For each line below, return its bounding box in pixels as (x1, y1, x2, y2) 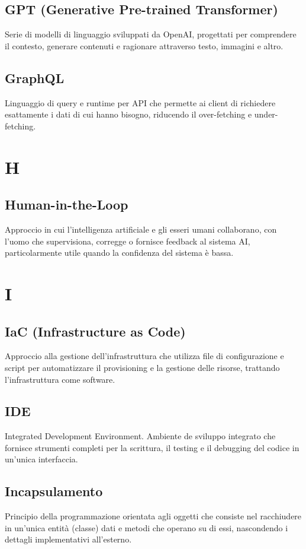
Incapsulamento (5, 482, 103, 500)
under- (254, 108, 278, 120)
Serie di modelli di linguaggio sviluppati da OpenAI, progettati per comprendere (5, 28, 297, 40)
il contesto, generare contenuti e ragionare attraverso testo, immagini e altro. (5, 39, 284, 52)
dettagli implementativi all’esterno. (5, 533, 132, 545)
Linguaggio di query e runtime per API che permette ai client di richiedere (5, 96, 276, 109)
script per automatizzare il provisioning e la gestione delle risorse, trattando (5, 361, 280, 373)
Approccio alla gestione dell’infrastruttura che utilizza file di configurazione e (5, 350, 284, 362)
